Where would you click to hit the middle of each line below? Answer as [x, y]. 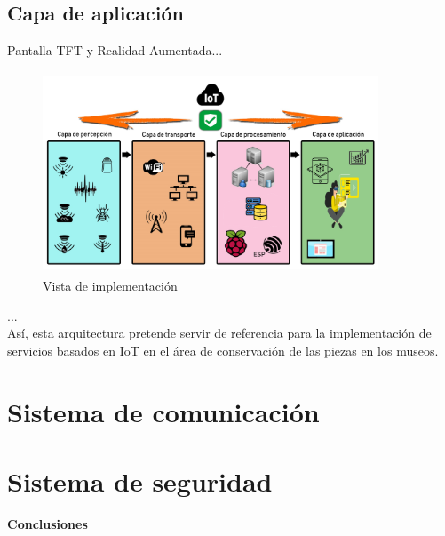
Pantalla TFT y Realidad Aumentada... [115, 50]
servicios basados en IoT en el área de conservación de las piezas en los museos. [223, 350]
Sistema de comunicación [163, 411]
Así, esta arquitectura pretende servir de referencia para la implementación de [219, 333]
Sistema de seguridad [140, 481]
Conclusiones [48, 524]
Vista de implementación [110, 286]
